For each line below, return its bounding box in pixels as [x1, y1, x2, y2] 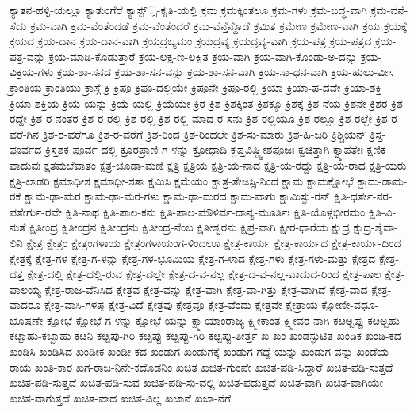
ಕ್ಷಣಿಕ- [366, 141, 390, 158]
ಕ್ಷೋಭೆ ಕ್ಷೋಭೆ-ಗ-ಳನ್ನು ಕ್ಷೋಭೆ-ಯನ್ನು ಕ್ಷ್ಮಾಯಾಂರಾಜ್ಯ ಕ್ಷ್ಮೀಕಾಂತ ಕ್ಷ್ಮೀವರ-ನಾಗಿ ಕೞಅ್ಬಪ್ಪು [46, 311, 364, 328]
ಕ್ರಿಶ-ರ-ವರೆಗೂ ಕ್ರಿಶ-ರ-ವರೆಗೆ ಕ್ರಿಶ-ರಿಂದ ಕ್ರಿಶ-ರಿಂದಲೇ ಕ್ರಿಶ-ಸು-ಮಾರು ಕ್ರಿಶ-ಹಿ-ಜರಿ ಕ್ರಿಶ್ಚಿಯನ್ [42, 125, 366, 142]
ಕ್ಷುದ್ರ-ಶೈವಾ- [353, 219, 398, 235]
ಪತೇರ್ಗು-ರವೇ [10, 203, 62, 219]
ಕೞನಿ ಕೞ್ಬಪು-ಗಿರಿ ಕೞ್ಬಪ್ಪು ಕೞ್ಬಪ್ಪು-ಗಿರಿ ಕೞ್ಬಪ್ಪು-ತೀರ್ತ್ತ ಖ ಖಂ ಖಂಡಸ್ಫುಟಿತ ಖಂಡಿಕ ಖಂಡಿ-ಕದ [75, 327, 401, 344]
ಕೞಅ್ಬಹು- [367, 311, 404, 328]
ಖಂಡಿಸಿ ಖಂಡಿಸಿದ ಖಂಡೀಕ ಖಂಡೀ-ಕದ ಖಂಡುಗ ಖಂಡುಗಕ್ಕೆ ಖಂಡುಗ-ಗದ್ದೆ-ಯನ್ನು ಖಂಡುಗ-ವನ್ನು [10, 343, 353, 360]
